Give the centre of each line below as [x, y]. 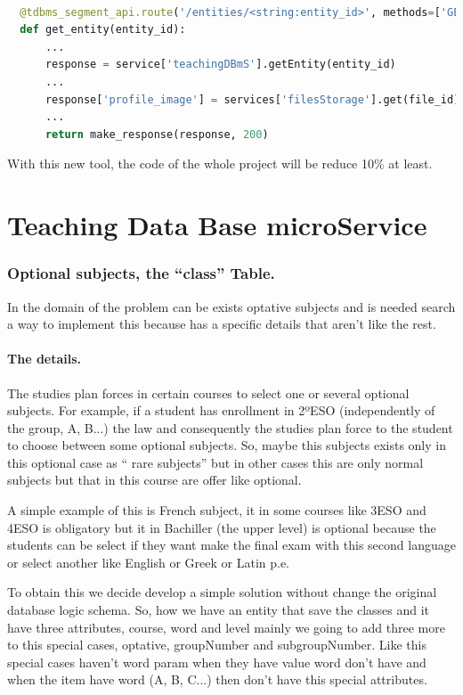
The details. [45, 359]
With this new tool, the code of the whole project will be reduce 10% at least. [220, 164]
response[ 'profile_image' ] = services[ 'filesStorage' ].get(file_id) [252, 99]
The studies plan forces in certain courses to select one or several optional [208, 392]
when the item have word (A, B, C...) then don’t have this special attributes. [217, 679]
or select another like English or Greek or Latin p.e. [149, 562]
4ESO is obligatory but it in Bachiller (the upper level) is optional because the [222, 527]
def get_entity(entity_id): [103, 30]
